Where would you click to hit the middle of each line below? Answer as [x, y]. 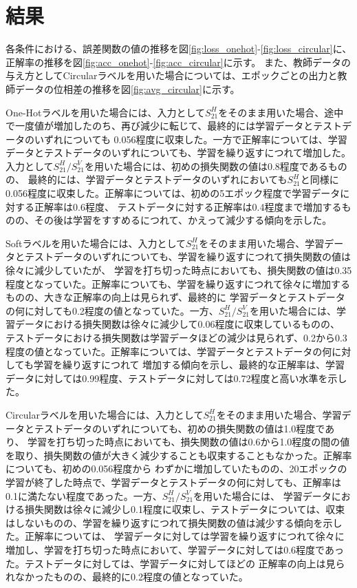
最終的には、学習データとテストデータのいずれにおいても [158, 179]
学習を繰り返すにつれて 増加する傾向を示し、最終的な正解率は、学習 [189, 365]
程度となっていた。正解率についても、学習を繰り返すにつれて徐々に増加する [178, 283]
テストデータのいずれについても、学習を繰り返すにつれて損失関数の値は [188, 256]
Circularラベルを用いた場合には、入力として [105, 414]
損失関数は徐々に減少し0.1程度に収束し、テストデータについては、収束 [185, 509]
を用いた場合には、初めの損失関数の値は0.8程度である [206, 166]
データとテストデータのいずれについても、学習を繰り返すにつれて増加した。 [178, 153]
